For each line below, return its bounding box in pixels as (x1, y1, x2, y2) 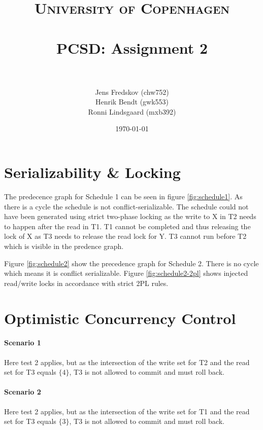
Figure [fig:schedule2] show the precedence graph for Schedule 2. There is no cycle (4, 258, 259, 268)
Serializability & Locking (4, 162, 181, 183)
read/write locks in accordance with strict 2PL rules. (4, 277, 169, 288)
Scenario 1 (4, 337, 41, 348)
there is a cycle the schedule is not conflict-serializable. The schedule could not (4, 201, 249, 211)
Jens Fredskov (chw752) (95, 86, 169, 97)
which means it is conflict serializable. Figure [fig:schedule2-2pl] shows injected (4, 268, 248, 278)
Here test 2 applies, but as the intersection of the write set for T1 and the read (4, 406, 250, 416)
